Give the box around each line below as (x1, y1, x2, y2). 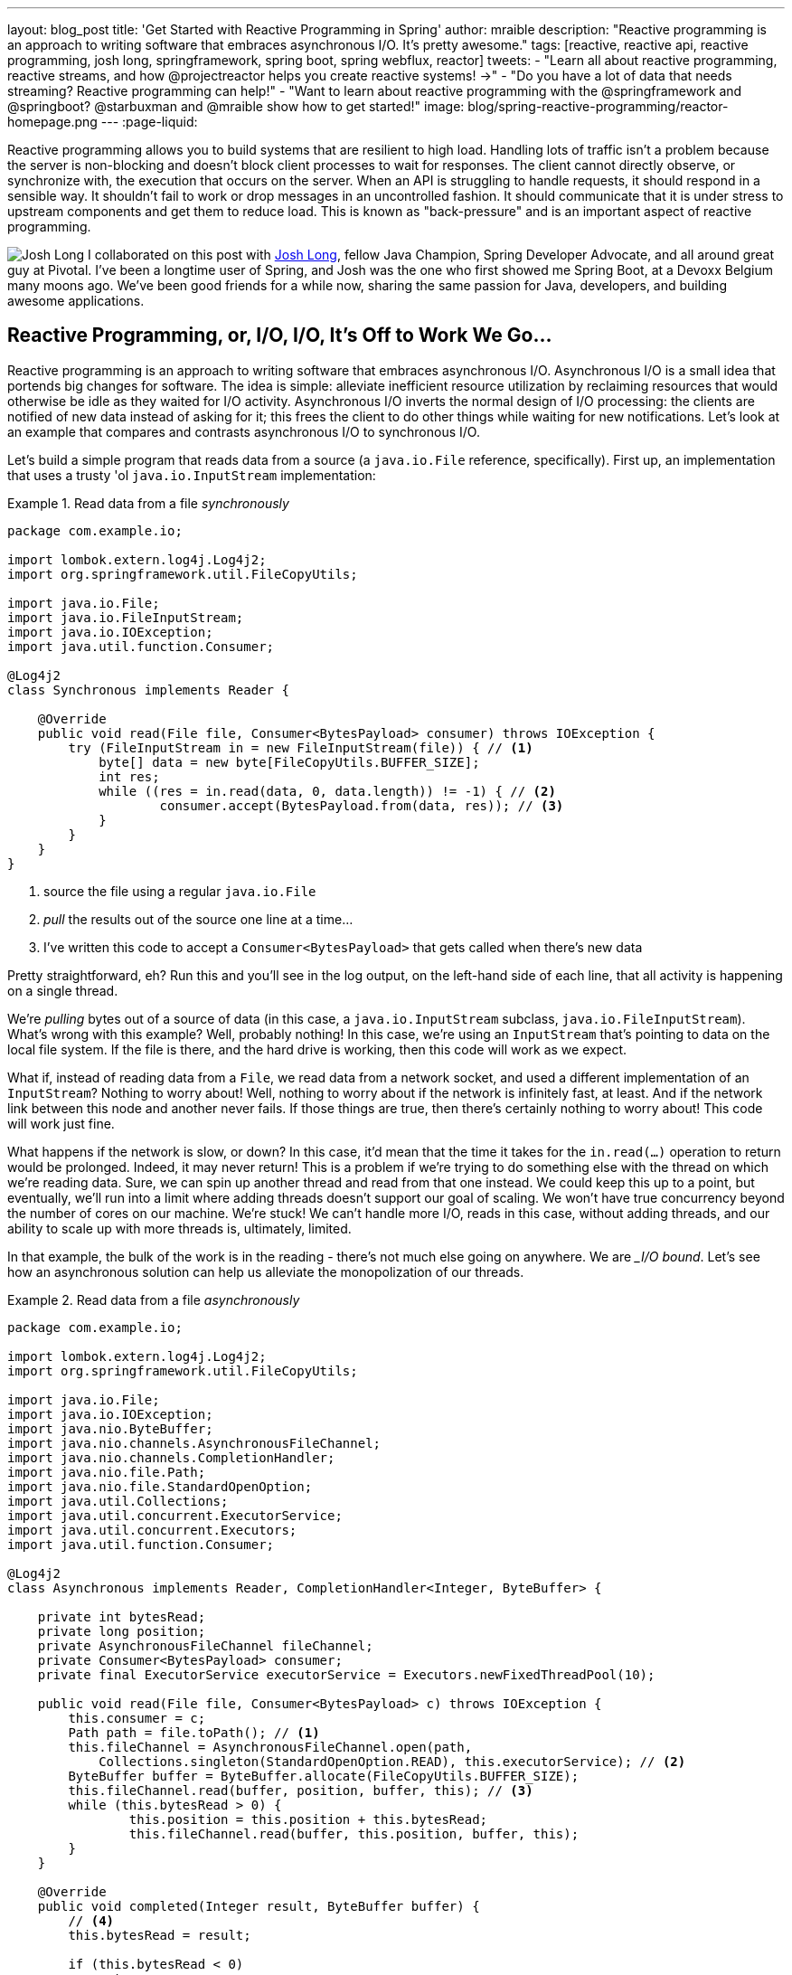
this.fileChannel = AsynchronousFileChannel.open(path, (68, 1739, 473, 1754)
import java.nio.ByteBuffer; (7, 1421, 213, 1436)
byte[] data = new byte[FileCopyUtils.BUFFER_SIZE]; (99, 754, 480, 770)
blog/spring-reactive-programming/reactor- (467, 99, 729, 114)
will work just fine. (7, 1115, 115, 1131)
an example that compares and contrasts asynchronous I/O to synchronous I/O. (7, 423, 480, 439)
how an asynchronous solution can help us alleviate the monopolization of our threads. (7, 1263, 524, 1280)
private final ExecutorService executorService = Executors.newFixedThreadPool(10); (37, 1667, 655, 1682)
